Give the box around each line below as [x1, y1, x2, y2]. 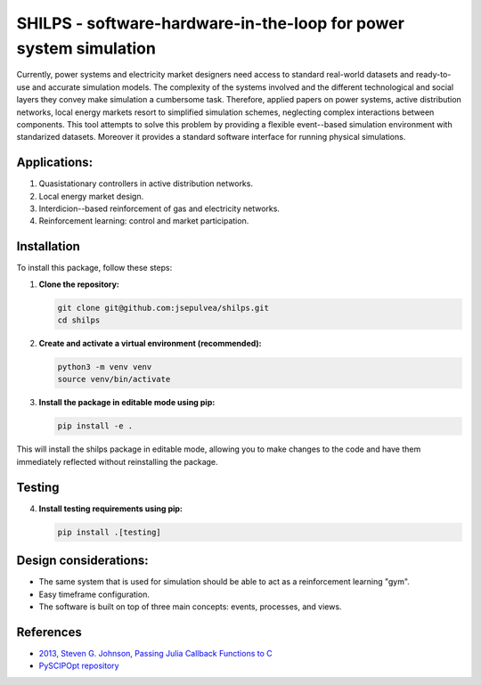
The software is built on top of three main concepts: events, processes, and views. [38, 601, 342, 612]
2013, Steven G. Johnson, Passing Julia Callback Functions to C [38, 648, 273, 658]
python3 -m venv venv [57, 362, 152, 372]
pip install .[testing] [57, 526, 162, 537]
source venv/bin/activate [57, 374, 171, 385]
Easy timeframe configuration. [38, 589, 151, 599]
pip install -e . [57, 421, 134, 431]
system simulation [16, 38, 156, 58]
